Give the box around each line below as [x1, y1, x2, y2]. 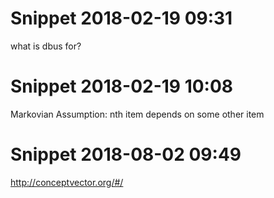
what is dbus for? [10, 40, 82, 52]
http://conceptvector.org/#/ [10, 176, 124, 188]
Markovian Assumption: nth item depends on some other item [10, 108, 265, 120]
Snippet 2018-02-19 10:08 [10, 75, 234, 98]
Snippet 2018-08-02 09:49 [10, 143, 242, 166]
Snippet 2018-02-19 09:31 [10, 7, 233, 30]
